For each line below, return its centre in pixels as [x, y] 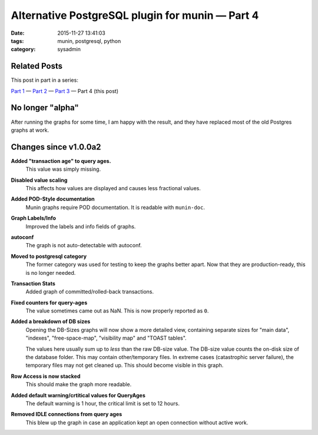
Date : [18, 33]
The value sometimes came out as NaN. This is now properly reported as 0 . [117, 311]
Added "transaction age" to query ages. [61, 161]
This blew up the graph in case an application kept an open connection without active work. [137, 422]
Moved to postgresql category [49, 256]
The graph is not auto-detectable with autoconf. [84, 245]
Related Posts [37, 66]
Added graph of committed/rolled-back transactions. [90, 292]
